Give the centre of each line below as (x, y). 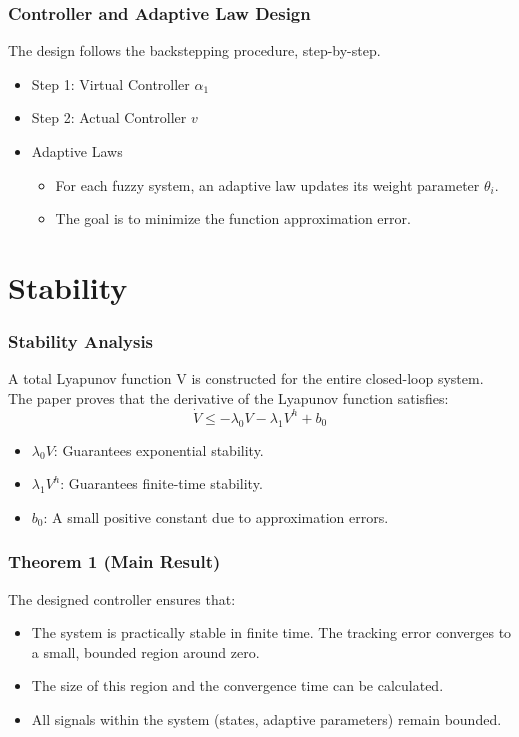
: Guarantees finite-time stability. (161, 483)
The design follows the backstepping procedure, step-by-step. (194, 50)
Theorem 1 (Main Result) (114, 561)
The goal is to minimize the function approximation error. (233, 218)
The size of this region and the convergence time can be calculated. (237, 685)
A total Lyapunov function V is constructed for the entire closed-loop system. (246, 378)
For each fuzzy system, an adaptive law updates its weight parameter (267, 184)
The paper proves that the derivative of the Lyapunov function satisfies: (228, 397)
